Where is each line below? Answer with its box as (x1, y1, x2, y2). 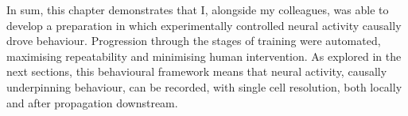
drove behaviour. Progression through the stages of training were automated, (6, 32, 381, 49)
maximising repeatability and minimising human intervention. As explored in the (6, 47, 402, 64)
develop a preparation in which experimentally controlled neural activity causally (6, 17, 402, 33)
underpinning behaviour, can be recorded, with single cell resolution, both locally (6, 78, 402, 95)
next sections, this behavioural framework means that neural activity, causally (6, 63, 387, 80)
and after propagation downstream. (6, 94, 178, 110)
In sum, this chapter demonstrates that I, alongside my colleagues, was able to (6, 2, 389, 17)
